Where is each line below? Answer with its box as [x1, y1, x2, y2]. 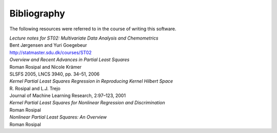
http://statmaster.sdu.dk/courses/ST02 [9, 49, 92, 55]
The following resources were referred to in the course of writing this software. [9, 26, 176, 32]
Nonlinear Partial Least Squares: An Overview [9, 114, 107, 120]
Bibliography [9, 8, 65, 19]
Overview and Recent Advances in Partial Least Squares [9, 56, 130, 63]
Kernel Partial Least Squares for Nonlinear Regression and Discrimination [9, 100, 165, 106]
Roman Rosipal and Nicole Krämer [9, 64, 82, 70]
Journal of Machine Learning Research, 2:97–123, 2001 [9, 92, 126, 99]
